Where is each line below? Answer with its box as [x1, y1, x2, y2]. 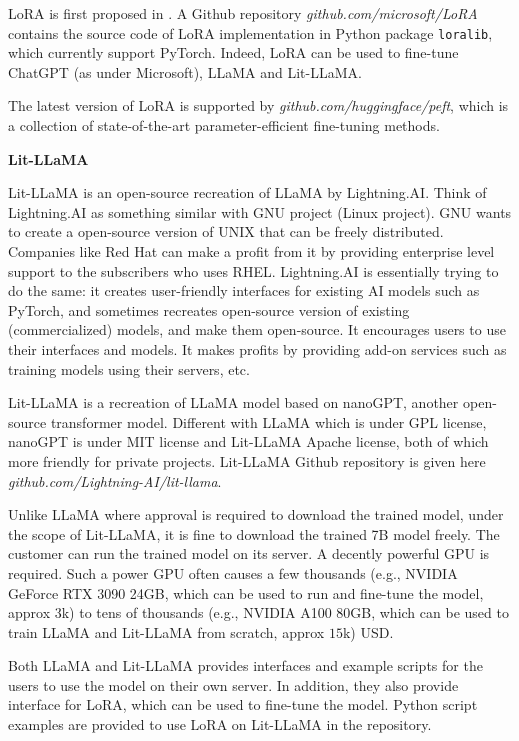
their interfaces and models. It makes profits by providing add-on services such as [8, 338, 507, 359]
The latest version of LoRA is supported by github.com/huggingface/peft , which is [8, 95, 509, 116]
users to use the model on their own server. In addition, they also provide [8, 674, 459, 695]
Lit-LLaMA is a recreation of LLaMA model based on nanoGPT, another [8, 392, 459, 413]
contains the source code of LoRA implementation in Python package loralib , [8, 22, 493, 43]
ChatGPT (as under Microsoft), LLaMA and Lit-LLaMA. [8, 61, 362, 82]
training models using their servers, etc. [8, 358, 250, 379]
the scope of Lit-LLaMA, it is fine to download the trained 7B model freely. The [8, 523, 500, 544]
